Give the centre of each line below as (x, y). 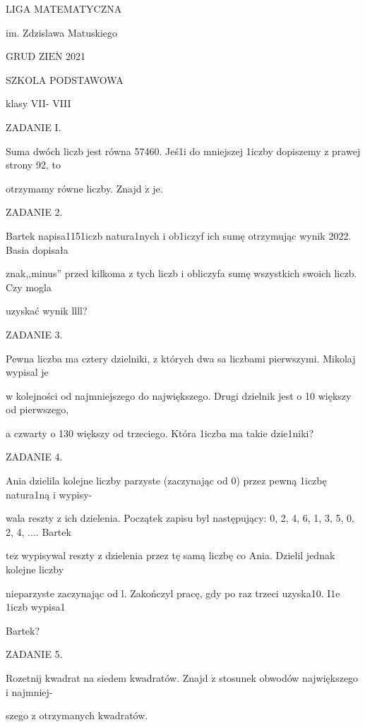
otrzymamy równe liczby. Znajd (74, 188)
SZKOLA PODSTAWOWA (65, 79)
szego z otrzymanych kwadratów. (77, 715)
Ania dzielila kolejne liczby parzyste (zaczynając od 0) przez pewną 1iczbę (166, 481)
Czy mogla (29, 287)
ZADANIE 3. (34, 334)
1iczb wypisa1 (36, 607)
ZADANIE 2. (34, 212)
